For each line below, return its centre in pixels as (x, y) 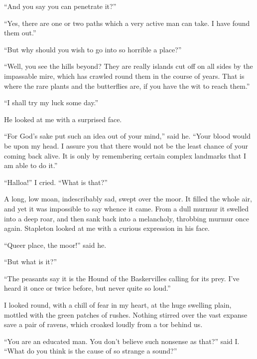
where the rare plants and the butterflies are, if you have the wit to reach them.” (127, 86)
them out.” (20, 33)
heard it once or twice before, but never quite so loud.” (87, 288)
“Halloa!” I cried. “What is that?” (56, 182)
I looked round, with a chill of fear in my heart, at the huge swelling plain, (118, 305)
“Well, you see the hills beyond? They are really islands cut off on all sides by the (128, 66)
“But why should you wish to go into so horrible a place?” (93, 49)
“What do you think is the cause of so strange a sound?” (91, 351)
